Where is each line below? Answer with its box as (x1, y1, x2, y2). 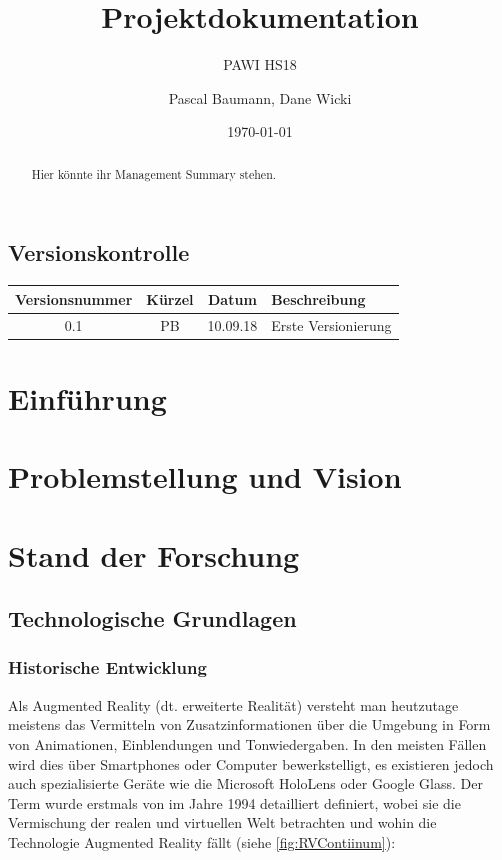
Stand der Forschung (8, 534, 300, 575)
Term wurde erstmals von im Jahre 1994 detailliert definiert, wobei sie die (8, 792, 461, 813)
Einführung (8, 377, 167, 418)
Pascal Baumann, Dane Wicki (168, 87, 352, 108)
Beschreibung (271, 288, 366, 309)
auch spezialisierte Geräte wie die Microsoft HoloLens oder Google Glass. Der (8, 773, 483, 794)
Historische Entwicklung (8, 655, 207, 680)
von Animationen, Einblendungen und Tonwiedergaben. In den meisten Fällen (8, 733, 487, 754)
